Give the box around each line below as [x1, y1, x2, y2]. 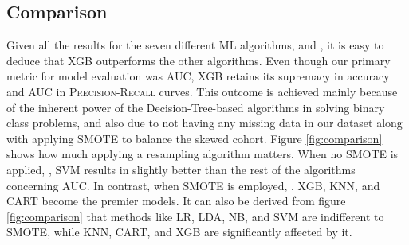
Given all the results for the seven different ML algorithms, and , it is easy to [6, 37, 384, 53]
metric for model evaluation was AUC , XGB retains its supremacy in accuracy [6, 68, 390, 84]
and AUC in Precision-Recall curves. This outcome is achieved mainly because [6, 83, 398, 99]
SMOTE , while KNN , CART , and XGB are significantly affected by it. [6, 224, 352, 240]
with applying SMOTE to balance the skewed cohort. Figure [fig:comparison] [6, 130, 383, 146]
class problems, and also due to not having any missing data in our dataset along [6, 115, 403, 131]
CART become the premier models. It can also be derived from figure [6, 192, 346, 209]
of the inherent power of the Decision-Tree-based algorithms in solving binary [6, 99, 385, 115]
